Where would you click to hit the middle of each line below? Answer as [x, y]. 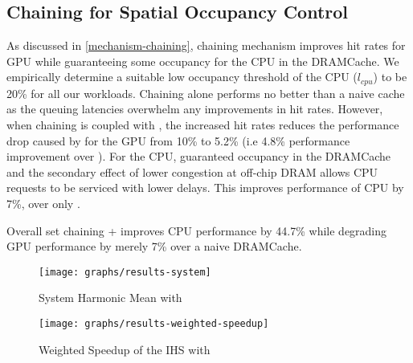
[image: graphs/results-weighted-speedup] [154, 324]
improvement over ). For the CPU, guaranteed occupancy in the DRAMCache [199, 156]
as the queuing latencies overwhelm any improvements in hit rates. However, [195, 109]
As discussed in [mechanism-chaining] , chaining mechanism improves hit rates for [206, 45]
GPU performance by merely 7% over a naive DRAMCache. [154, 246]
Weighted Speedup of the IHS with [125, 349]
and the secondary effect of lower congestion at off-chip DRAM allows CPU [192, 171]
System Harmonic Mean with [110, 298]
